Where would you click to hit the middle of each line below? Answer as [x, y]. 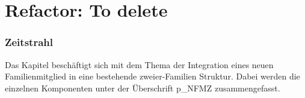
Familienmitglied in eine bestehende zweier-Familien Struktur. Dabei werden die [152, 76]
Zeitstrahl [29, 42]
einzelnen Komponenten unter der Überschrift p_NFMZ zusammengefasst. [143, 88]
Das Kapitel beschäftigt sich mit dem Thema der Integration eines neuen [139, 64]
